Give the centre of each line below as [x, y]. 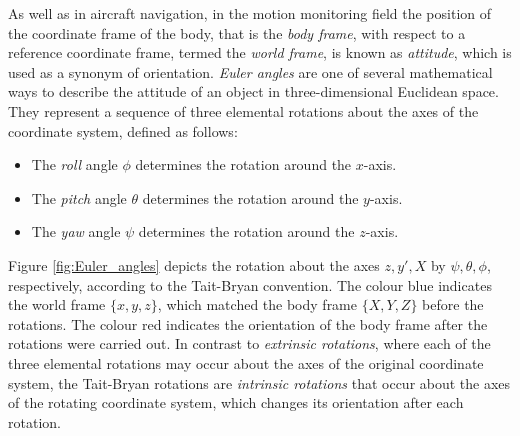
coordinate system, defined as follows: [123, 130]
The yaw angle [76, 231]
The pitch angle [79, 197]
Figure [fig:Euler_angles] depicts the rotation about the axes [194, 264]
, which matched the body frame [257, 304]
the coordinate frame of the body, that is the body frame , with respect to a [237, 32]
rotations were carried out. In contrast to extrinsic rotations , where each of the [249, 343]
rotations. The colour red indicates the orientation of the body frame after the [248, 323]
